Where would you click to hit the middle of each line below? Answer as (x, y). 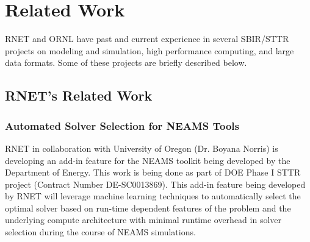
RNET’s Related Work (79, 95)
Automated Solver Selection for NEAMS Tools (122, 125)
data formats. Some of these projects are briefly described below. (126, 62)
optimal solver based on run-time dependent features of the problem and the (148, 208)
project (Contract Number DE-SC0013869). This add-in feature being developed (155, 184)
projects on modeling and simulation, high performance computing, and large (150, 50)
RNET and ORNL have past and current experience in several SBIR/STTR (147, 39)
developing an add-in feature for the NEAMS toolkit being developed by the (148, 160)
